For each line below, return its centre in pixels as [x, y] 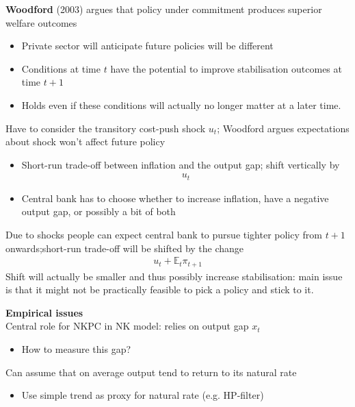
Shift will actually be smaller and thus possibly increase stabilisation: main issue [174, 276]
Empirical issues [44, 312]
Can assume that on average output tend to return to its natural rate [151, 372]
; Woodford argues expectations [283, 128]
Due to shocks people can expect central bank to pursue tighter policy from [164, 235]
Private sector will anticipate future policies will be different [147, 46]
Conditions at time [61, 68]
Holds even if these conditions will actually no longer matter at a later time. [181, 104]
